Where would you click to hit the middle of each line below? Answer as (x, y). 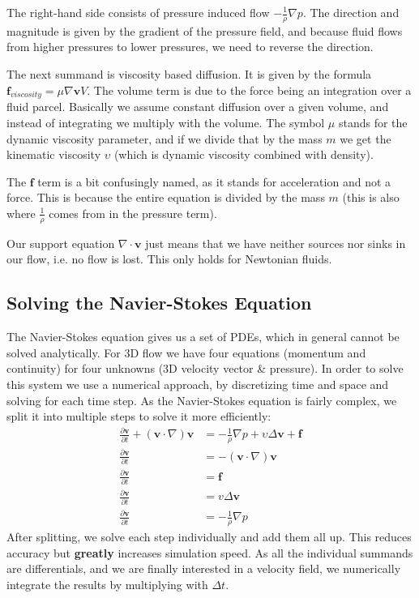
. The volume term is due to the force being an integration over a (249, 90)
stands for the (373, 122)
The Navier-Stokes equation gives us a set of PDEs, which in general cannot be (203, 337)
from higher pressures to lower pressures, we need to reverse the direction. (190, 47)
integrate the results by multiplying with (107, 584)
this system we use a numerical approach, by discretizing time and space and (198, 384)
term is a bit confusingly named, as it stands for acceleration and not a (214, 181)
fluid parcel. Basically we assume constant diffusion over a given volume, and (198, 107)
